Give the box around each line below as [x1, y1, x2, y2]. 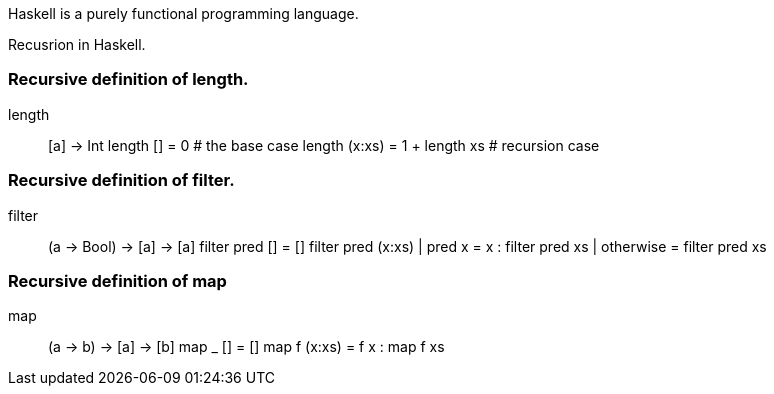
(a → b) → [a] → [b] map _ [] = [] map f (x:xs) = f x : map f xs [48, 338, 445, 356]
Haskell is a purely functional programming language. [8, 5, 359, 22]
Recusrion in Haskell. [8, 36, 146, 53]
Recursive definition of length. [8, 69, 249, 90]
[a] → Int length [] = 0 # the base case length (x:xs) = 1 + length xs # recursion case [48, 136, 600, 154]
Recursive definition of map [8, 270, 227, 291]
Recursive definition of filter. [8, 170, 235, 191]
